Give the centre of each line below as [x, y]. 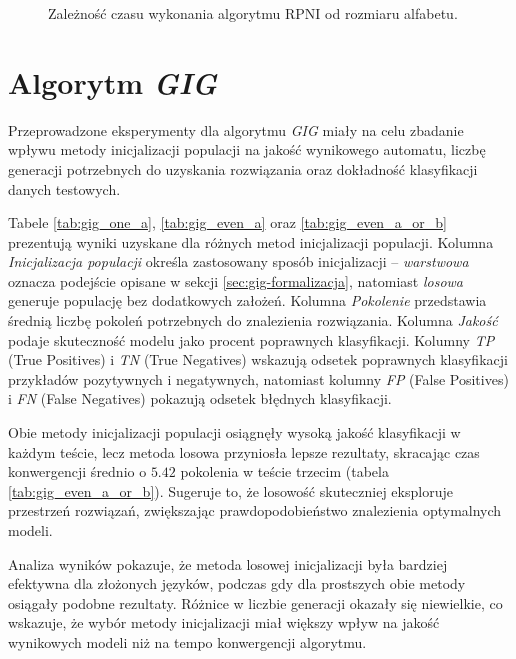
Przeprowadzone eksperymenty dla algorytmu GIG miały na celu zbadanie [236, 129]
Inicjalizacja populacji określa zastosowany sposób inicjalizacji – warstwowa [238, 261]
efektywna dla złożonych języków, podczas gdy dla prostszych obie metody [237, 583]
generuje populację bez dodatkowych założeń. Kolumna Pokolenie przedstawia [247, 300]
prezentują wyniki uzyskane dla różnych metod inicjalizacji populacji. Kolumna [251, 241]
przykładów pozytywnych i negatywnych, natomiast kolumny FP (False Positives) [258, 378]
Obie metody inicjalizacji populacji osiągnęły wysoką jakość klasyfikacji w [234, 432]
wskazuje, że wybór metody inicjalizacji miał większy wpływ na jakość [224, 622]
